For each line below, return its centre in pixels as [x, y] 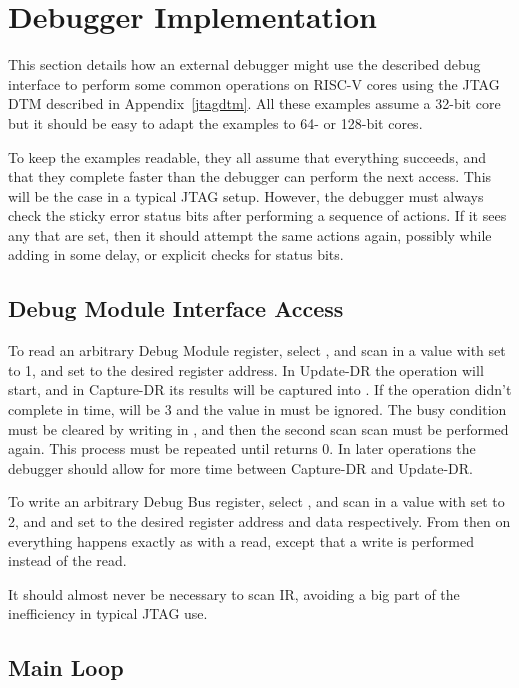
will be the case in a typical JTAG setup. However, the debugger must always [246, 195]
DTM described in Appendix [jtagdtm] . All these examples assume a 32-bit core [254, 103]
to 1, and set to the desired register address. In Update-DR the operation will [246, 369]
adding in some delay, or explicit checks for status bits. [176, 254]
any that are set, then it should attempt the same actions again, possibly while [250, 234]
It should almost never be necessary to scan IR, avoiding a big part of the [234, 593]
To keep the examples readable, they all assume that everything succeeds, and [247, 156]
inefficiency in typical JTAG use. [108, 613]
